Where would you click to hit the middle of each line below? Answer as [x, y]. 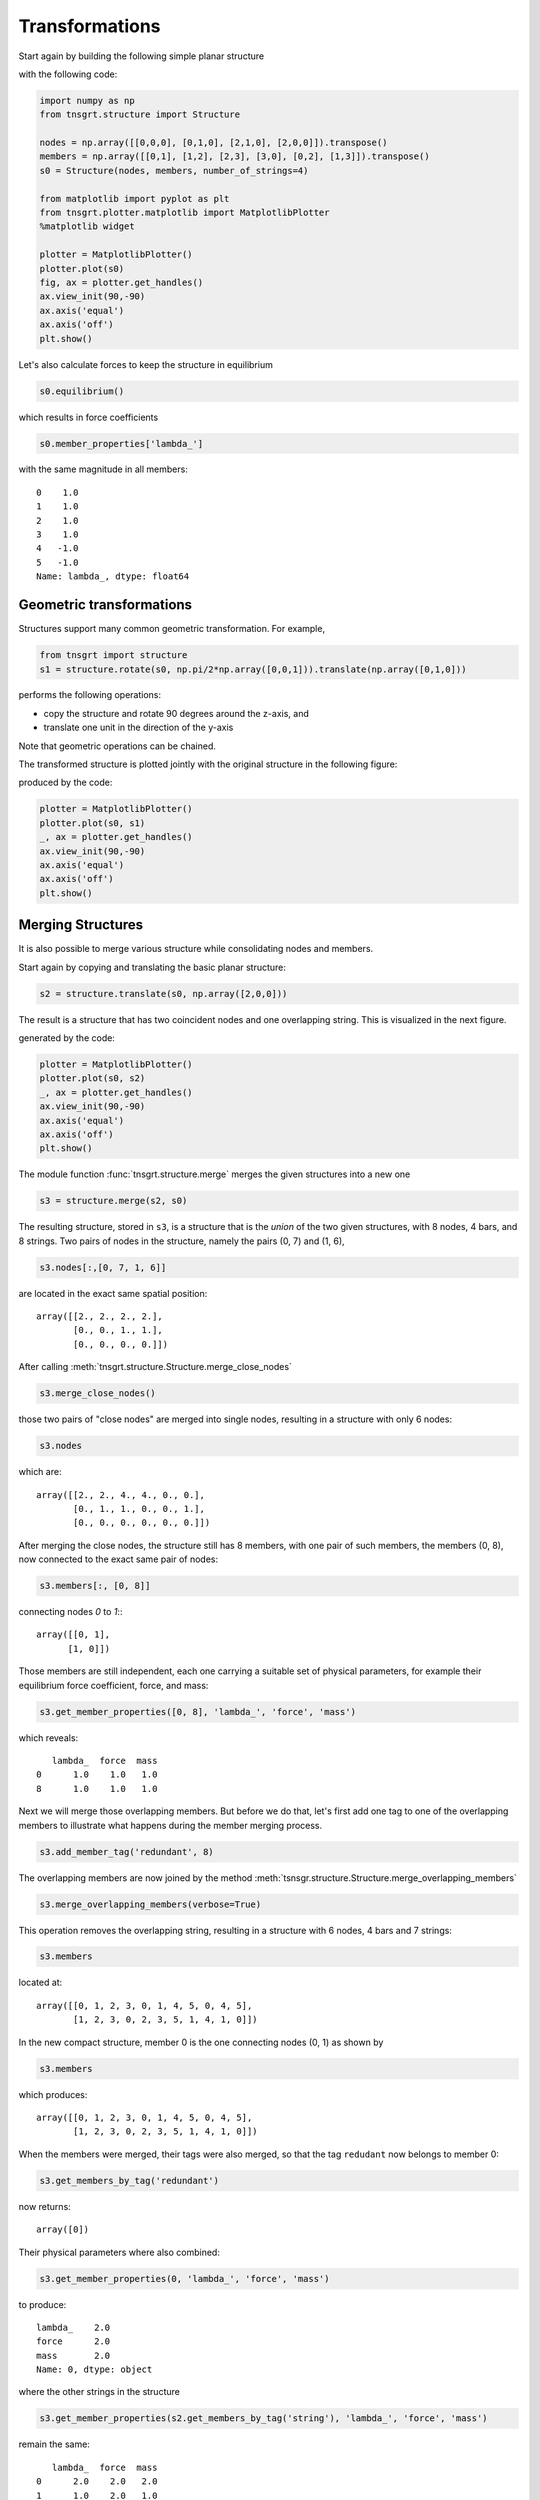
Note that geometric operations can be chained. [117, 746]
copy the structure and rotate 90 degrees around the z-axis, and [176, 713]
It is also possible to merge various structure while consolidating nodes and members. [196, 949]
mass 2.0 [73, 2355]
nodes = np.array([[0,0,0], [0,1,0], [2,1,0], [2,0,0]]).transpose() [213, 143]
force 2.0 [73, 2341]
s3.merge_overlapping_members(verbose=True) [150, 1904]
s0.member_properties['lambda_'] [121, 443]
